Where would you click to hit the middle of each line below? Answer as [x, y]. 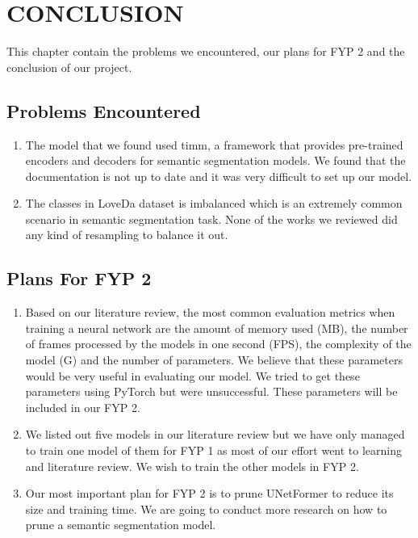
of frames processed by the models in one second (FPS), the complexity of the [218, 344]
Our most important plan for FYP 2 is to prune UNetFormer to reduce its [209, 493]
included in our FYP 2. [83, 407]
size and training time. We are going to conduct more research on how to [206, 509]
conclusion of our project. [69, 67]
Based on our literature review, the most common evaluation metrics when [210, 312]
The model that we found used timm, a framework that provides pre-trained [214, 144]
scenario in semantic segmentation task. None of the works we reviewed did [211, 219]
